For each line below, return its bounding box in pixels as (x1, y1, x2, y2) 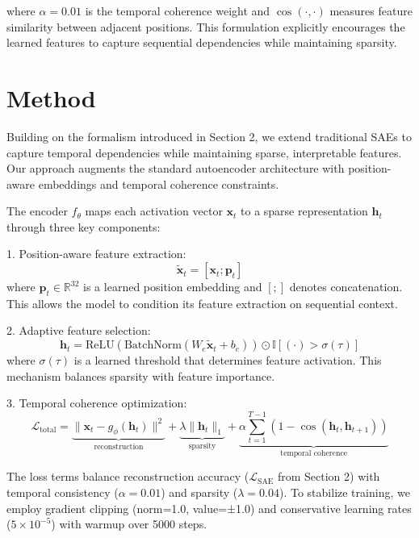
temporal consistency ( (6, 483, 119, 500)
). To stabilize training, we (279, 483, 410, 500)
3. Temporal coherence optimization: (6, 394, 187, 411)
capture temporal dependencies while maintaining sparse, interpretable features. (6, 144, 402, 161)
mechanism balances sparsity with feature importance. (6, 367, 275, 384)
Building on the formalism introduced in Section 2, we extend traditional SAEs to (6, 127, 412, 144)
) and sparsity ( (161, 483, 238, 500)
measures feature (329, 2, 413, 19)
